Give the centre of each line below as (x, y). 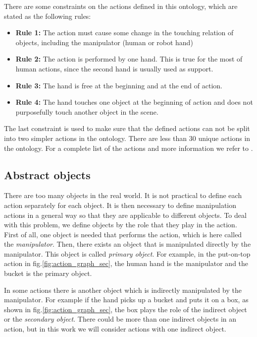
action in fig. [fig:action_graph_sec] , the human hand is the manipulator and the (126, 263)
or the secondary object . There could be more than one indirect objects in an (120, 319)
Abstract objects (47, 174)
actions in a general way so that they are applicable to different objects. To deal (125, 215)
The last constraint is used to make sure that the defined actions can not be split (127, 128)
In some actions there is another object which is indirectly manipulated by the (123, 290)
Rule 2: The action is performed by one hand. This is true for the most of (129, 59)
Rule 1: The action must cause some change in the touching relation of (125, 33)
